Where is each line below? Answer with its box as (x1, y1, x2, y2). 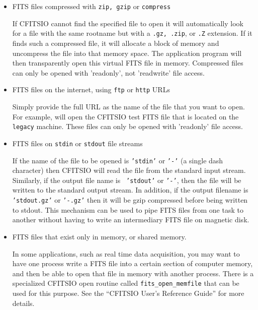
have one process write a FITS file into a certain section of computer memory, (12, 258, 253, 269)
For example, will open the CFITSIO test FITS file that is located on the (12, 111, 239, 121)
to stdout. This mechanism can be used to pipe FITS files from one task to (12, 204, 243, 215)
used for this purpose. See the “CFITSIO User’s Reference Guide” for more (12, 287, 244, 298)
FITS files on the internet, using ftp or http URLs (12, 84, 170, 95)
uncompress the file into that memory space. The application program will (12, 47, 242, 58)
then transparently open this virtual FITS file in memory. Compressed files (12, 57, 243, 68)
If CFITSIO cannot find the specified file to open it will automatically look (12, 18, 243, 28)
